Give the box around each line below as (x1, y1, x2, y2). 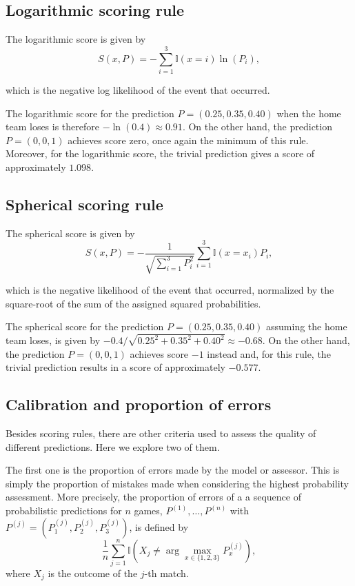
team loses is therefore (6, 119, 99, 134)
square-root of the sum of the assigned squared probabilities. (6, 296, 261, 310)
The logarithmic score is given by (6, 32, 146, 46)
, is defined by (129, 519, 189, 534)
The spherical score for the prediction (6, 319, 164, 334)
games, (134, 503, 163, 518)
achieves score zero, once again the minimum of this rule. (68, 132, 309, 147)
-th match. (144, 566, 189, 580)
